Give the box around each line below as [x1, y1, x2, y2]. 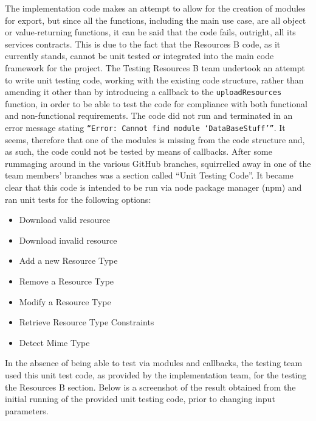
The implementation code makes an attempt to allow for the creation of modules [5, 2, 306, 14]
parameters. [5, 404, 49, 417]
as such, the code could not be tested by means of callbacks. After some [5, 145, 272, 158]
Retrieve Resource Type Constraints [19, 316, 154, 328]
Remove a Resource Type [19, 275, 114, 287]
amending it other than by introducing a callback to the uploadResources [5, 85, 282, 98]
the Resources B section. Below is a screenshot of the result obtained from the [5, 380, 296, 393]
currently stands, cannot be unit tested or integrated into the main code [5, 49, 274, 62]
